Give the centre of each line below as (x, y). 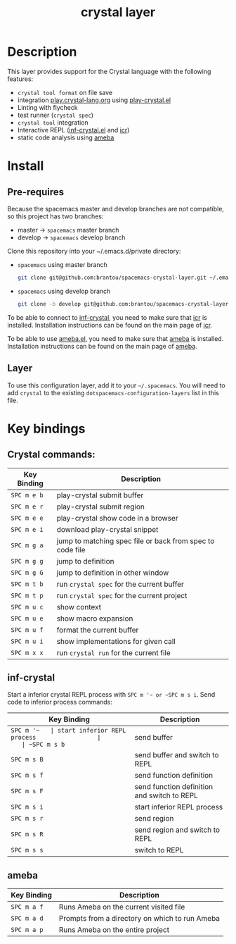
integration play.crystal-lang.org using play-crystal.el (94, 100)
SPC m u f (27, 630)
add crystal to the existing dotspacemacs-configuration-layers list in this (113, 392)
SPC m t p (27, 595)
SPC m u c (27, 607)
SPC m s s (27, 850)
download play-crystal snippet (107, 529)
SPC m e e (27, 518)
